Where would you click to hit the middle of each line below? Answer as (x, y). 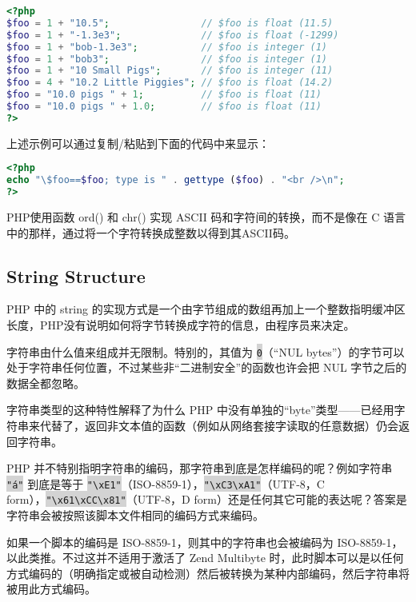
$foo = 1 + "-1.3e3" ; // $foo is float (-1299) (173, 35)
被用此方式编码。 (51, 589)
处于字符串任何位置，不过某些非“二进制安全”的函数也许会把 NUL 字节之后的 (207, 367)
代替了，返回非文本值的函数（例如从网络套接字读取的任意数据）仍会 (219, 425)
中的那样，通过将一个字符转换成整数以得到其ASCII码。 (151, 232)
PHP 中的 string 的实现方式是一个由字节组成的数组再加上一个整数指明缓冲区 (206, 309)
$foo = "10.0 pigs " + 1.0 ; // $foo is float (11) (164, 106)
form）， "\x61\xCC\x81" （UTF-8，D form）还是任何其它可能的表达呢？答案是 (207, 499)
